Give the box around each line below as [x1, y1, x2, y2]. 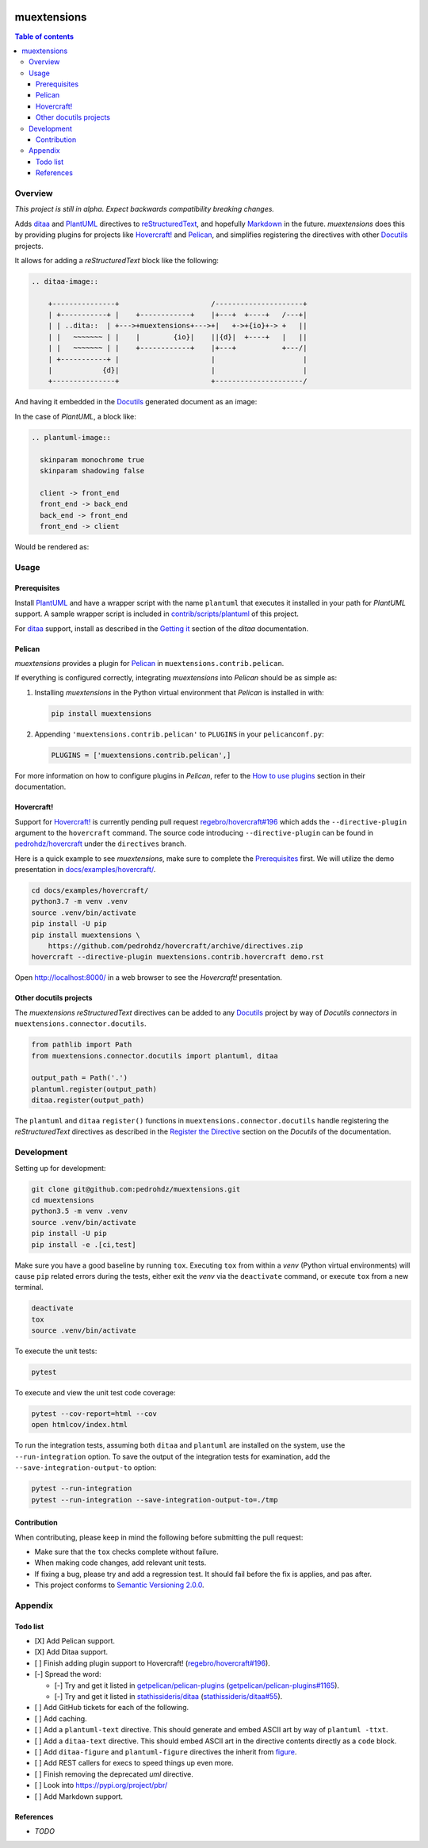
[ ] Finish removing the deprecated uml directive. [34, 1769, 194, 1779]
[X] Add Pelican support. [34, 1636, 115, 1646]
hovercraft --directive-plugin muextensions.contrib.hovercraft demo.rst [31, 952, 324, 962]
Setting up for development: [14, 1163, 106, 1173]
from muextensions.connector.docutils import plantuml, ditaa [31, 1051, 278, 1060]
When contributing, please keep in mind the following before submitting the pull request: [14, 1532, 304, 1542]
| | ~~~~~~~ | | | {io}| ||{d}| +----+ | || [48, 332, 308, 341]
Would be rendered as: [14, 541, 90, 551]
